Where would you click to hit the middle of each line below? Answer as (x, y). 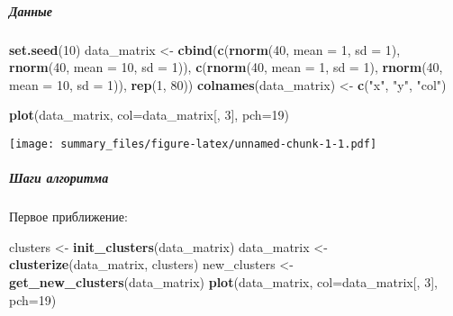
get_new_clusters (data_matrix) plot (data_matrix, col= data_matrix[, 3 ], (223, 281)
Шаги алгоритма (59, 178)
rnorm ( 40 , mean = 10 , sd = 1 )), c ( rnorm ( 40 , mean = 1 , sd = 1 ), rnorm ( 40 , (226, 67)
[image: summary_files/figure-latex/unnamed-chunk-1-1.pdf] (193, 144)
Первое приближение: (68, 217)
